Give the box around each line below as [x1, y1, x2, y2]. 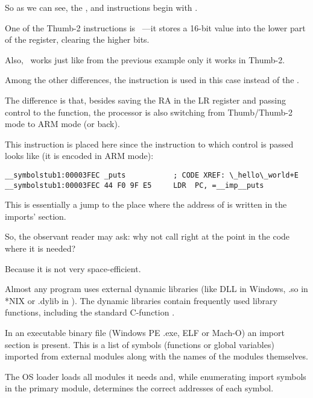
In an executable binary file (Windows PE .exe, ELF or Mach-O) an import [5, 326, 285, 338]
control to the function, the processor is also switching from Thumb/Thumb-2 [5, 105, 292, 118]
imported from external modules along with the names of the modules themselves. [5, 350, 308, 362]
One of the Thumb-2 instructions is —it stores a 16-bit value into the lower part [5, 21, 306, 34]
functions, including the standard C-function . [5, 306, 175, 319]
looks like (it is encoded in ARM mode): [5, 149, 154, 162]
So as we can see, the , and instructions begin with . [5, 1, 198, 13]
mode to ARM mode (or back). [5, 117, 120, 130]
